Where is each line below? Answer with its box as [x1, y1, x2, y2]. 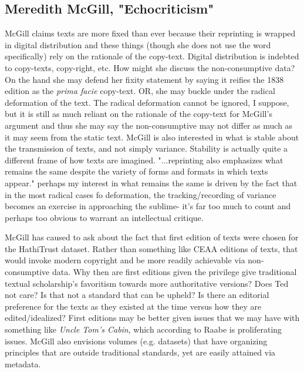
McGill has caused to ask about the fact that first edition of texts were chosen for [5, 231, 299, 243]
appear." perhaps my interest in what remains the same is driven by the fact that [5, 176, 298, 189]
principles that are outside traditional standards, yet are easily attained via [5, 346, 276, 358]
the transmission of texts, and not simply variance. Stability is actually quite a [5, 142, 288, 155]
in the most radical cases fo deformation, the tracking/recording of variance [5, 188, 276, 200]
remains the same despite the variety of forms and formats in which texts [5, 165, 268, 177]
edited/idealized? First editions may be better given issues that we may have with [5, 311, 300, 324]
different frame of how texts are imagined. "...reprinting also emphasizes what [5, 153, 283, 166]
